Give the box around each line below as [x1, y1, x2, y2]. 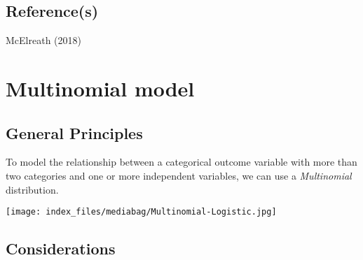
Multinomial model [6, 73, 195, 102]
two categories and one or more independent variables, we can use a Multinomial [6, 168, 352, 182]
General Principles [6, 122, 143, 143]
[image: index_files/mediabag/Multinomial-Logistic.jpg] [6, 207, 277, 217]
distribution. [6, 182, 59, 196]
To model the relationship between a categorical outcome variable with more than [6, 154, 357, 169]
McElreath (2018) [6, 33, 81, 48]
